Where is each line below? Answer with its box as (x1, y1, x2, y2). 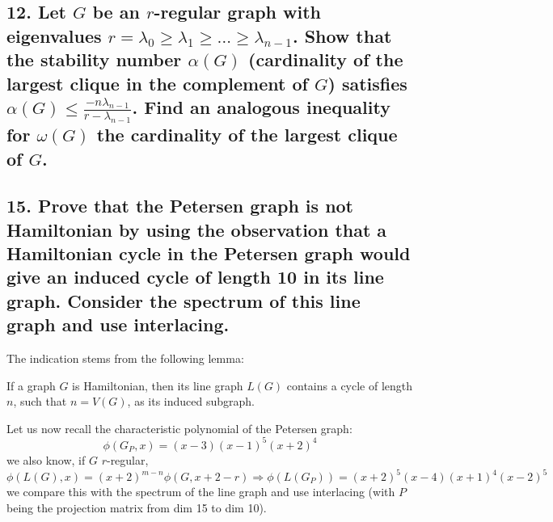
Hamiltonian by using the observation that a (6, 217, 387, 242)
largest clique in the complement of (6, 70, 308, 95)
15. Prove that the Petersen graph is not (6, 193, 354, 218)
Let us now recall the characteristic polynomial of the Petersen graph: (6, 419, 352, 436)
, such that (13, 393, 67, 410)
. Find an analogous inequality (132, 94, 390, 119)
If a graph (6, 377, 56, 394)
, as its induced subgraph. (127, 393, 255, 410)
